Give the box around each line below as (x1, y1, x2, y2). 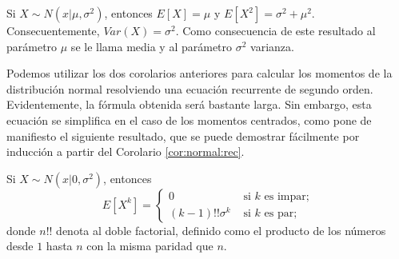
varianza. (250, 38, 294, 54)
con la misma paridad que (86, 237, 213, 254)
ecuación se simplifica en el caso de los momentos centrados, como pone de (6, 111, 372, 128)
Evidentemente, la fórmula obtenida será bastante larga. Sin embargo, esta (6, 96, 372, 113)
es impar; (264, 190, 309, 202)
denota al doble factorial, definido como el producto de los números (56, 221, 386, 238)
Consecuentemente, (6, 22, 100, 38)
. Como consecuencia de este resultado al (175, 22, 376, 38)
